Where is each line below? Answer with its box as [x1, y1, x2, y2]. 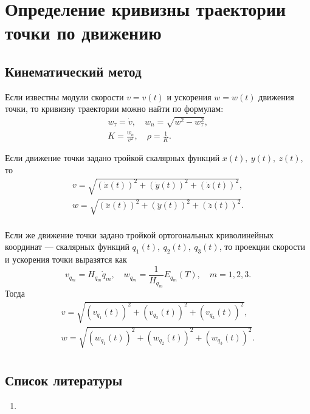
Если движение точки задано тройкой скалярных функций [5, 151, 220, 164]
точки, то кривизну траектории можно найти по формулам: [5, 102, 224, 115]
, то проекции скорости [219, 240, 306, 253]
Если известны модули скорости [5, 90, 124, 103]
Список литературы [5, 371, 123, 390]
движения [258, 90, 294, 103]
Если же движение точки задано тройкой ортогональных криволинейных [5, 228, 274, 241]
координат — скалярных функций [5, 240, 129, 253]
